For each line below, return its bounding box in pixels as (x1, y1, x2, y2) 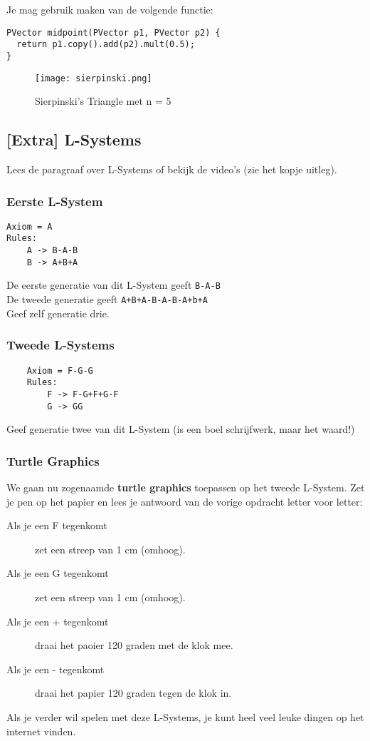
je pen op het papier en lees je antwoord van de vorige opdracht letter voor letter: (6, 494, 363, 509)
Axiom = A (6, 221, 53, 232)
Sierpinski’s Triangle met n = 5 (35, 93, 171, 108)
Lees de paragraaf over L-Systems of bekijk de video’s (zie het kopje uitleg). (6, 162, 337, 177)
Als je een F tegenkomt (6, 518, 107, 533)
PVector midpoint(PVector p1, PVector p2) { (6, 27, 221, 38)
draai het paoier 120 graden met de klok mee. (35, 638, 233, 653)
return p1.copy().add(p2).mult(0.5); (16, 39, 195, 50)
